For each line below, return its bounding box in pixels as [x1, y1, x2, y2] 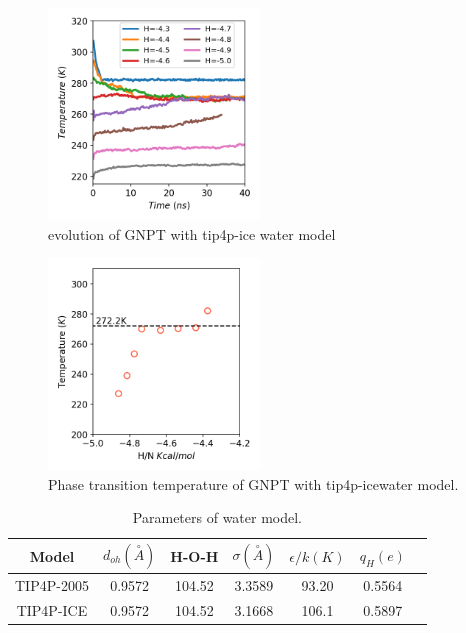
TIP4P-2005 [15, 575, 89, 596]
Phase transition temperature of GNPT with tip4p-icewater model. [48, 473, 459, 494]
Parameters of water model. [132, 507, 303, 528]
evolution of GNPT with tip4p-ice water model [48, 223, 336, 244]
